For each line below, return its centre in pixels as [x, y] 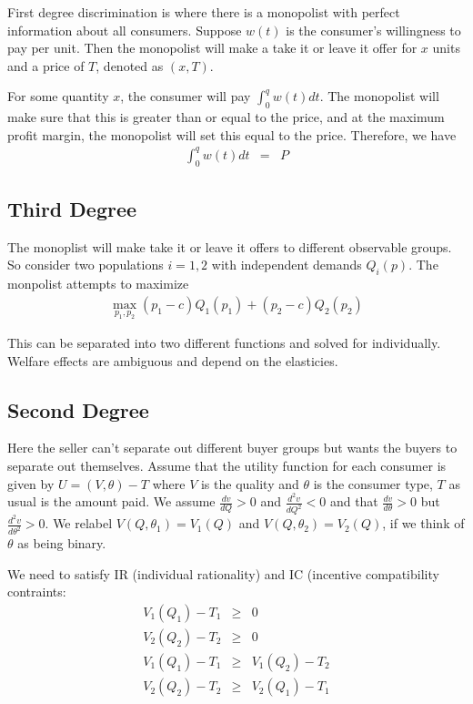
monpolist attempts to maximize [98, 284]
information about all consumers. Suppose [125, 30]
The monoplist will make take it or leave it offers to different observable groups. [230, 246]
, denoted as [130, 65]
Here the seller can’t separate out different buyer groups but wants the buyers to [232, 448]
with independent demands [287, 265]
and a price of [46, 65]
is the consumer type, [373, 483]
